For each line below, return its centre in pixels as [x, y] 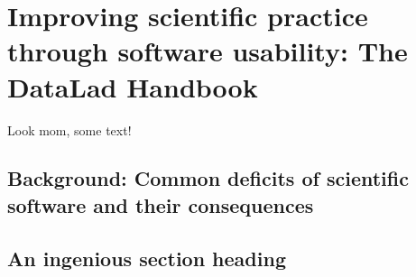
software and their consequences [161, 204]
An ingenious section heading [147, 258]
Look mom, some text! [69, 129]
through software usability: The [208, 51]
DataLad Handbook [133, 86]
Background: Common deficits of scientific [208, 178]
